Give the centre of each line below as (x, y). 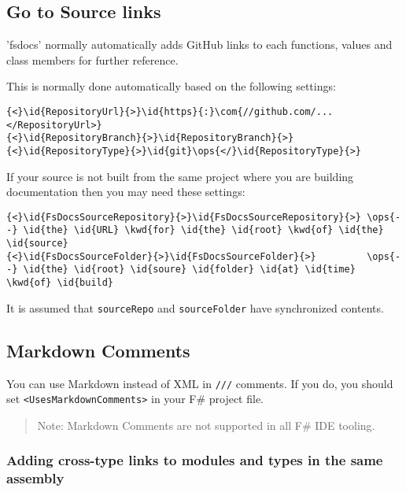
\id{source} (37, 244)
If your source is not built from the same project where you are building (180, 176)
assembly (35, 478)
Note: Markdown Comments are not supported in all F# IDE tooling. (206, 425)
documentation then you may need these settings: (126, 192)
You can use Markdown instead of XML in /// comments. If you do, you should (200, 383)
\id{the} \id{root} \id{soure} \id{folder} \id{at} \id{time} (189, 270)
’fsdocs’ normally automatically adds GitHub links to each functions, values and (199, 44)
